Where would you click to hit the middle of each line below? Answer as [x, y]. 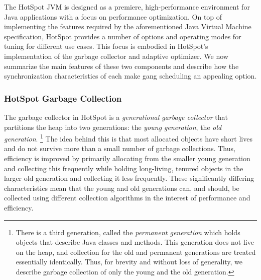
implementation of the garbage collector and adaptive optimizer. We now [116, 56]
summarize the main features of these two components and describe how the [121, 66]
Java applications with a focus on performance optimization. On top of [113, 16]
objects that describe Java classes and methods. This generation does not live [135, 242]
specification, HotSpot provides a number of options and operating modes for [123, 36]
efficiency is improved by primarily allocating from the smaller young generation [127, 158]
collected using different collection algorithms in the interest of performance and [127, 198]
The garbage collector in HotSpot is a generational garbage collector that [116, 117]
